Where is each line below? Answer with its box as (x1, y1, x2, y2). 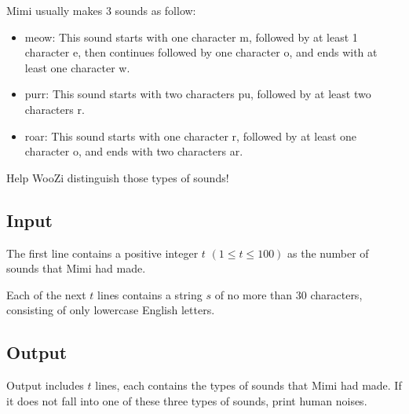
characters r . (24, 101, 85, 117)
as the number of (287, 244, 369, 261)
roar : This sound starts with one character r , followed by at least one (24, 127, 356, 144)
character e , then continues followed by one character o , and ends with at (24, 44, 378, 60)
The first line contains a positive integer (6, 244, 199, 261)
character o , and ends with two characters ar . (24, 143, 243, 159)
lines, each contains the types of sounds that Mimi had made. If (95, 377, 402, 394)
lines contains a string (97, 286, 203, 302)
